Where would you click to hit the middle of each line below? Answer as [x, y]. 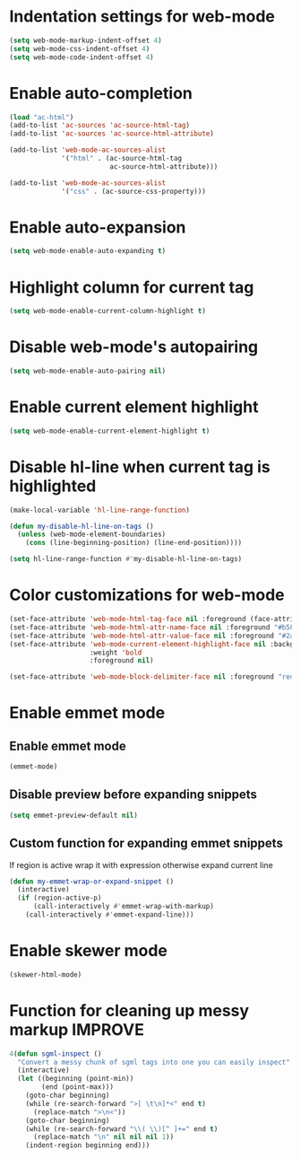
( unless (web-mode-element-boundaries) [92, 535]
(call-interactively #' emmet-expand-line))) [110, 915]
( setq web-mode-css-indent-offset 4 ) [80, 48]
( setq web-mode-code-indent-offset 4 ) [82, 57]
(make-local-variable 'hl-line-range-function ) [100, 510]
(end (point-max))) [78, 1087]
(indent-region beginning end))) [88, 1146]
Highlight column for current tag [132, 287]
